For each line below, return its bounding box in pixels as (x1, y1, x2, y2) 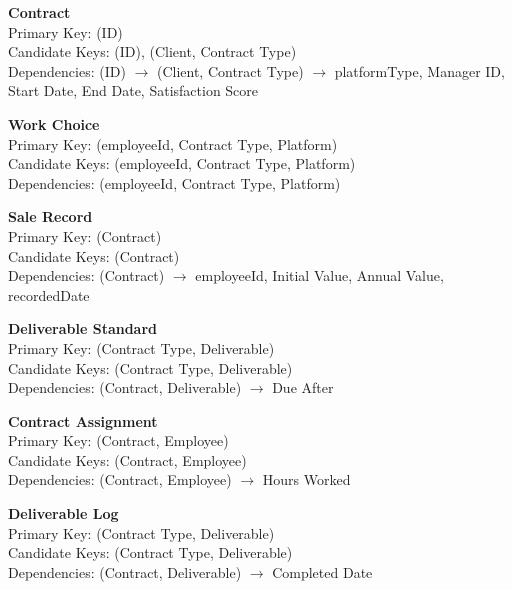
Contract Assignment (8, 410, 158, 431)
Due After (272, 377, 334, 398)
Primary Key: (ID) (8, 21, 123, 42)
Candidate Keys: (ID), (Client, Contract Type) (8, 41, 297, 62)
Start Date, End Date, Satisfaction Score (8, 80, 259, 101)
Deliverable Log (8, 503, 119, 524)
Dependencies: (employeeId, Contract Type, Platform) (8, 172, 341, 193)
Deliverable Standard (8, 318, 158, 339)
